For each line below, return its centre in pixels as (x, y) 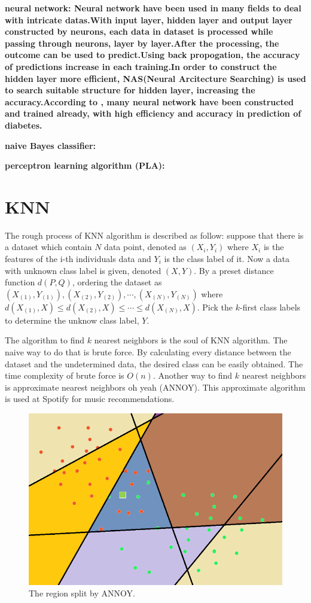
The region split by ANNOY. (82, 593)
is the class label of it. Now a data (227, 259)
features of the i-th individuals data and (78, 259)
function (20, 282)
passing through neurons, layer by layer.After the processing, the (142, 43)
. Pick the (215, 307)
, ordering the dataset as (117, 282)
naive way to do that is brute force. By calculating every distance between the (148, 352)
